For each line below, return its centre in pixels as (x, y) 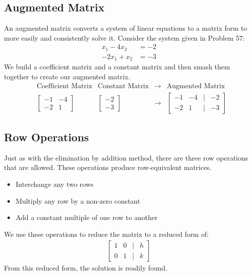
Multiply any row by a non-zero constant (78, 200)
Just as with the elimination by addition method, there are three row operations (126, 157)
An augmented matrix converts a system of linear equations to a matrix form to (126, 28)
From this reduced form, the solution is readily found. (86, 268)
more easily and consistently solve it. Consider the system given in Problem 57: (125, 37)
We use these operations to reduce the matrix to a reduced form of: (106, 234)
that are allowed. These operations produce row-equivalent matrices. (108, 167)
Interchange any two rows (55, 184)
